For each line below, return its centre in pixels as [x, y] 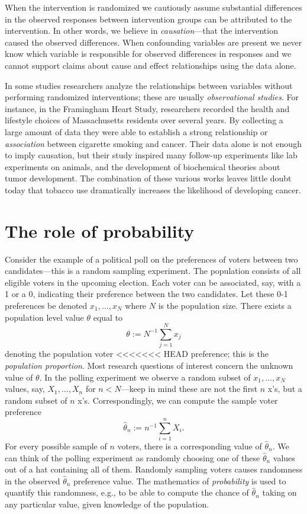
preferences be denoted [46, 305]
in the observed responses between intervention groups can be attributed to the [148, 19]
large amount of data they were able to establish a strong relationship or [136, 131]
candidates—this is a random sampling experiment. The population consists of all [153, 271]
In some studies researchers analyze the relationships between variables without [149, 85]
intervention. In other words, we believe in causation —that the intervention [141, 31]
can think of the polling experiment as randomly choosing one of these [133, 457]
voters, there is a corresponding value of [190, 446]
